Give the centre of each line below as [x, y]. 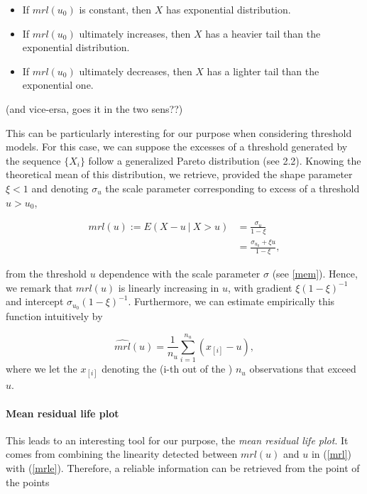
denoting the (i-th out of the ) [167, 369]
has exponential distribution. [229, 9]
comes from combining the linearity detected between [122, 454]
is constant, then [115, 9]
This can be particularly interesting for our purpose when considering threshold [179, 132]
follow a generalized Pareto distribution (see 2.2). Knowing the [225, 160]
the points [28, 482]
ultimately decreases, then [136, 71]
